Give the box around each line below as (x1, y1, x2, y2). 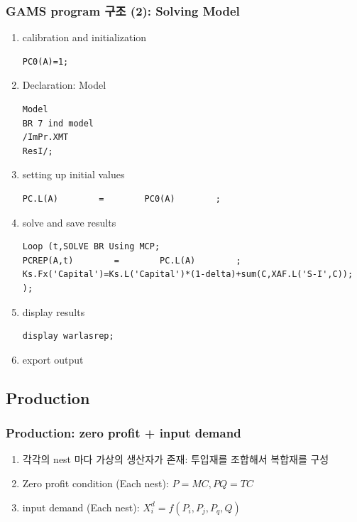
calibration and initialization (22, 30, 147, 45)
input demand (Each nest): (22, 499, 140, 514)
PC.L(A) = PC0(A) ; (22, 193, 221, 204)
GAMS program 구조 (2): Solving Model (6, 1, 240, 19)
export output (22, 352, 84, 366)
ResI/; (22, 146, 53, 156)
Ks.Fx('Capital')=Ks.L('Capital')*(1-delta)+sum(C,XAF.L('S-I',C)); (22, 269, 353, 280)
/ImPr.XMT (22, 132, 69, 143)
